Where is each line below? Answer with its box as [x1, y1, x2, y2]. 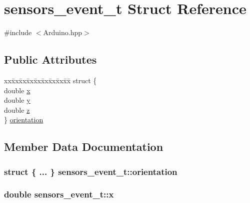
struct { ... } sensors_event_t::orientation [4, 165, 177, 177]
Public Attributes [4, 52, 97, 67]
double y [4, 95, 30, 105]
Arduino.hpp [43, 27, 82, 38]
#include [4, 27, 32, 38]
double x [4, 85, 30, 95]
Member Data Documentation [4, 139, 163, 154]
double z [4, 104, 30, 115]
